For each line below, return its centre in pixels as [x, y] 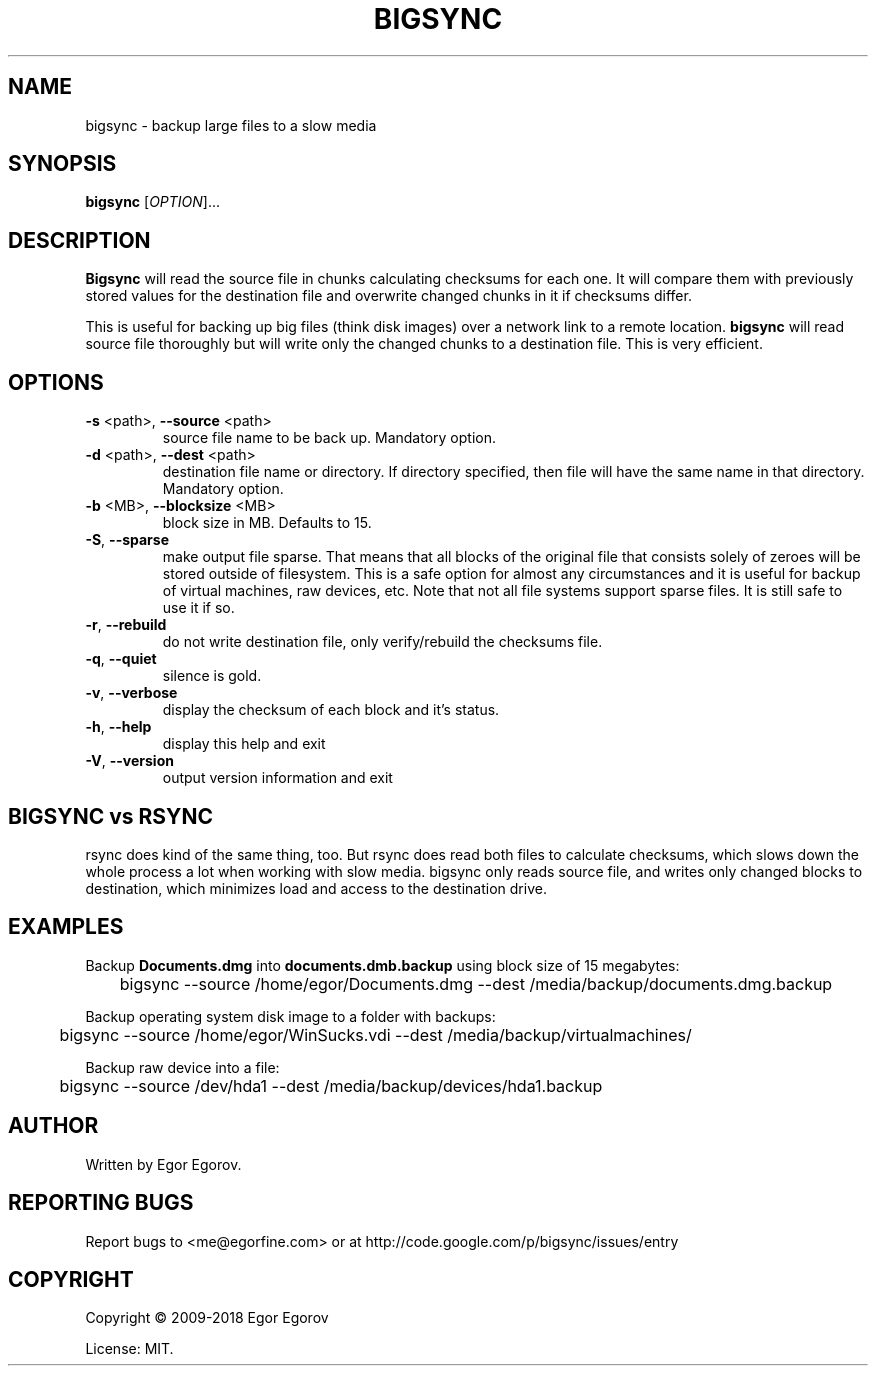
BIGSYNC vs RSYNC [110, 816]
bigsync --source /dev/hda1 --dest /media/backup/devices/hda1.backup [331, 1085]
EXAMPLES [66, 927]
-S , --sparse [127, 540]
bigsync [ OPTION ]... [153, 202]
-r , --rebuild [126, 625]
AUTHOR [53, 1126]
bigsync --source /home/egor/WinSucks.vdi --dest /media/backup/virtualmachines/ [375, 1034]
